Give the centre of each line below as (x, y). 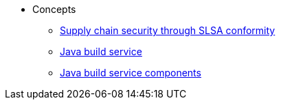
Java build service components (131, 73)
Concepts (54, 9)
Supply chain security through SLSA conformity (168, 30)
